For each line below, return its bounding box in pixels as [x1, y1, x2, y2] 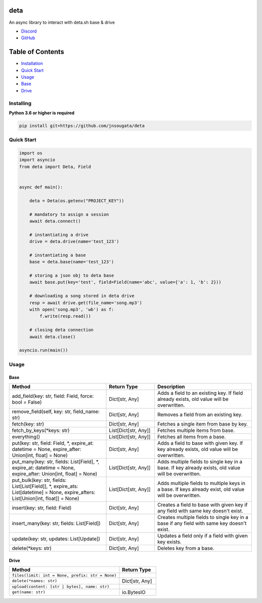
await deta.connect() [29, 218, 81, 224]
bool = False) [12, 398, 42, 405]
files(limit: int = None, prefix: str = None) [12, 572, 117, 578]
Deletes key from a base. [157, 545, 214, 551]
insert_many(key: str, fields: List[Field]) [12, 520, 101, 527]
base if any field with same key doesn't [157, 520, 247, 527]
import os [19, 151, 43, 156]
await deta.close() [29, 334, 76, 340]
